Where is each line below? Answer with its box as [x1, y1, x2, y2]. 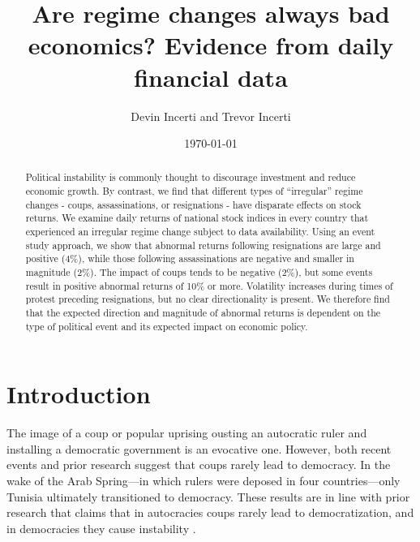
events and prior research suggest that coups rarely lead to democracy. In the [6, 456, 391, 473]
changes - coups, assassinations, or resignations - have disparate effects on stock [25, 197, 362, 211]
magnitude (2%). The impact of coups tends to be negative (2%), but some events [25, 265, 373, 279]
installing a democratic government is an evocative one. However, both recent [6, 440, 392, 457]
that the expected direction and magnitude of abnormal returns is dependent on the [25, 306, 381, 320]
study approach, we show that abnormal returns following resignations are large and [25, 238, 381, 252]
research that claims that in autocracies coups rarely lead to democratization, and [6, 504, 414, 521]
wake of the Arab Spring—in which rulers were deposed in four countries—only [6, 472, 401, 489]
